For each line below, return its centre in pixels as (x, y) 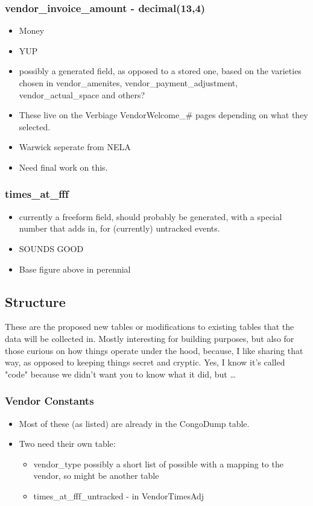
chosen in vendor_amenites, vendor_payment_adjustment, (128, 83)
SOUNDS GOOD (51, 248)
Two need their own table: (67, 444)
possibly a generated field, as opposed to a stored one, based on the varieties (160, 71)
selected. (35, 126)
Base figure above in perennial (75, 269)
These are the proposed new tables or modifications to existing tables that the (150, 327)
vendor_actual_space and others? (82, 94)
